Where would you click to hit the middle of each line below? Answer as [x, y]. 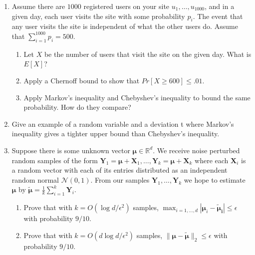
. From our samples [120, 179]
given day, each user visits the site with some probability [98, 16]
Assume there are [38, 6]
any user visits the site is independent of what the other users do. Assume [125, 26]
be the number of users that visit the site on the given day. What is [148, 54]
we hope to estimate [215, 179]
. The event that [218, 16]
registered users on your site [127, 6]
